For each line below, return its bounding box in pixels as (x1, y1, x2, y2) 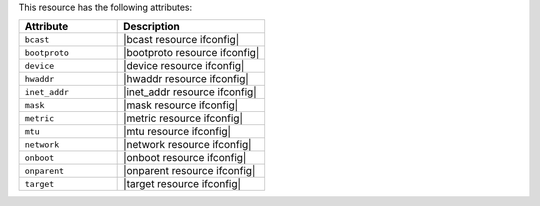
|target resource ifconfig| (123, 177, 242, 191)
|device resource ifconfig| (123, 59, 245, 73)
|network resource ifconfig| (123, 138, 252, 152)
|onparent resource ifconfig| (123, 164, 256, 178)
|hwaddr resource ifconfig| (123, 72, 249, 86)
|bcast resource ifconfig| (123, 33, 240, 47)
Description (123, 20, 180, 34)
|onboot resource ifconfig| (123, 151, 247, 165)
